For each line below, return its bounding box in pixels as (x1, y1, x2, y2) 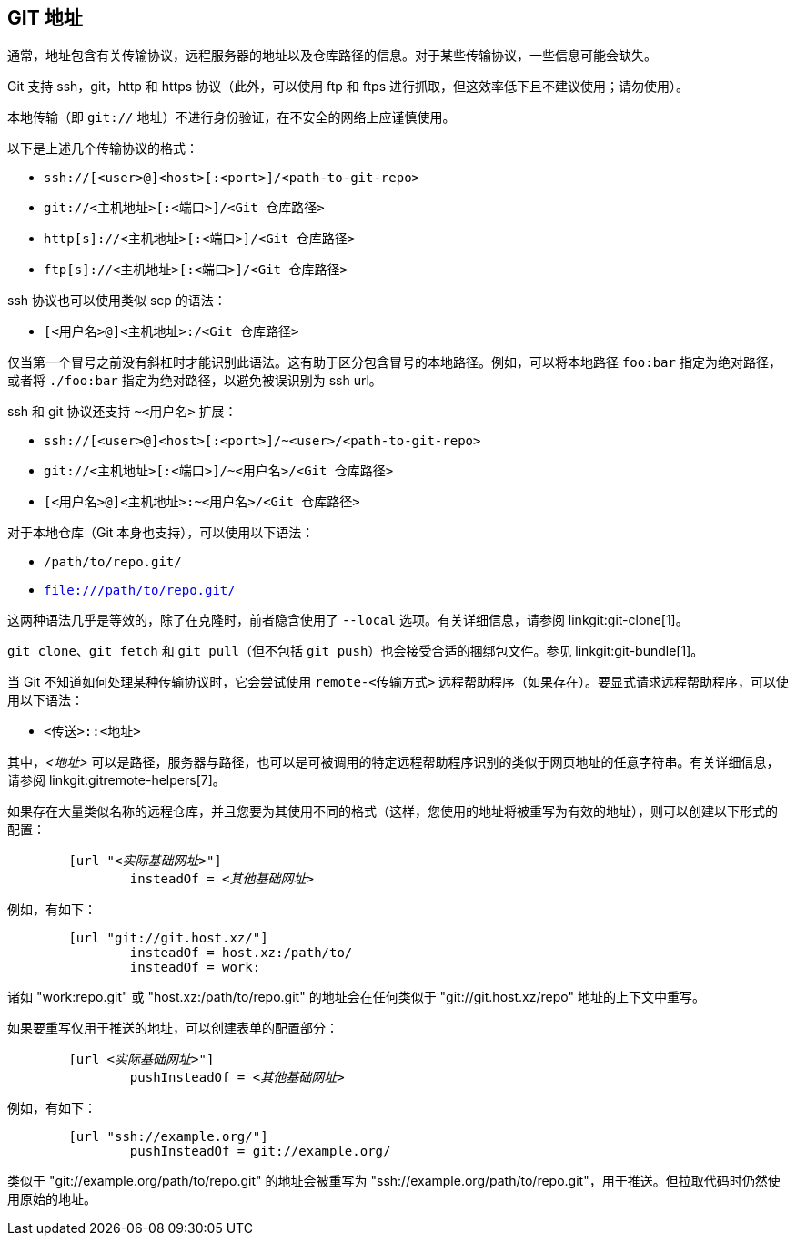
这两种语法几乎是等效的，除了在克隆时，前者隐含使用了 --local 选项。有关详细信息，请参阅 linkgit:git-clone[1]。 (7, 612, 689, 628)
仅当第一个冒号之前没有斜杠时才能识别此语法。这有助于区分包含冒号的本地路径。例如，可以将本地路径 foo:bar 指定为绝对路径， (7, 354, 781, 371)
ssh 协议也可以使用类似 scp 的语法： (7, 292, 227, 309)
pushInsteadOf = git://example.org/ (129, 1144, 391, 1159)
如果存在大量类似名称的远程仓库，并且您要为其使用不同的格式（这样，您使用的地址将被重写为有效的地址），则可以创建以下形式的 (7, 803, 778, 820)
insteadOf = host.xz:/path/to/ (129, 945, 353, 961)
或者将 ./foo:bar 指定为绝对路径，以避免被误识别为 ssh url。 (7, 372, 382, 389)
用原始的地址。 (7, 1191, 96, 1207)
